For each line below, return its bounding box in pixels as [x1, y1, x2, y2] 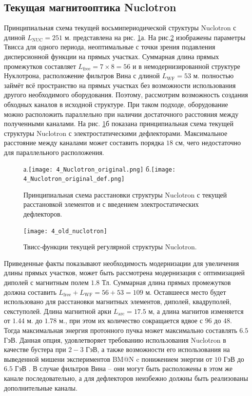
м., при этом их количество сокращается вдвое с [58, 315, 203, 326]
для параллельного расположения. [4, 147, 104, 157]
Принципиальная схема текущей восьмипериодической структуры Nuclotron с [4, 22, 236, 33]
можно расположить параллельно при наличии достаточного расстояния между [4, 109, 239, 119]
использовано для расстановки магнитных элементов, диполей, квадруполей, [4, 296, 232, 307]
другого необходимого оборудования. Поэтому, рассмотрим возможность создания [4, 89, 248, 100]
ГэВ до [223, 353, 244, 364]
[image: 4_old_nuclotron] [23, 227, 107, 235]
